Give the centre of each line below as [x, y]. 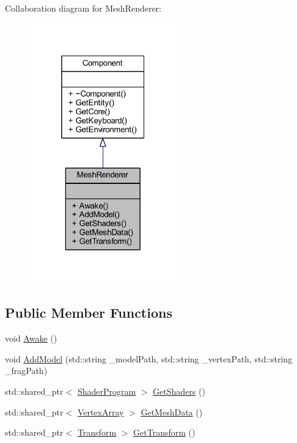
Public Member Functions [89, 313]
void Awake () [31, 338]
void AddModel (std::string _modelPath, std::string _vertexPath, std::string [149, 358]
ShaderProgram [107, 391]
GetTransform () [164, 432]
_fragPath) [26, 371]
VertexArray [101, 412]
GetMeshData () [172, 412]
